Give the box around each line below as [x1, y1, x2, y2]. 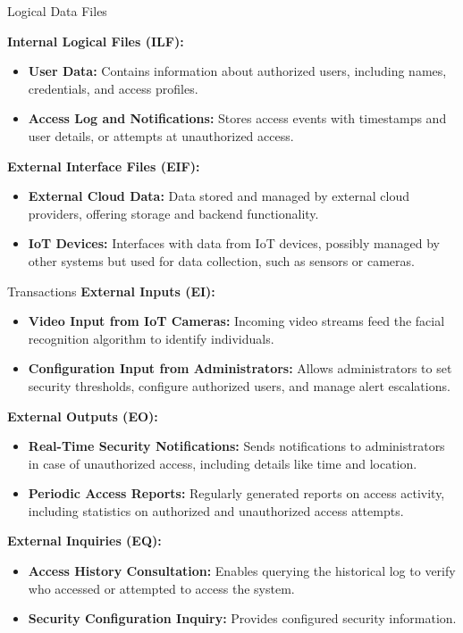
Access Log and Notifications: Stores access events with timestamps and [28, 109, 447, 128]
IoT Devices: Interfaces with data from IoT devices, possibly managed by [28, 234, 440, 253]
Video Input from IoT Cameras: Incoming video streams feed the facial [28, 312, 445, 330]
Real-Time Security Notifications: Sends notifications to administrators [28, 437, 445, 455]
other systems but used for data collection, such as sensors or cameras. [28, 251, 415, 270]
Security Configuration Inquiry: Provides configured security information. [28, 609, 457, 628]
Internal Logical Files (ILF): [7, 31, 184, 50]
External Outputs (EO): [7, 406, 158, 425]
